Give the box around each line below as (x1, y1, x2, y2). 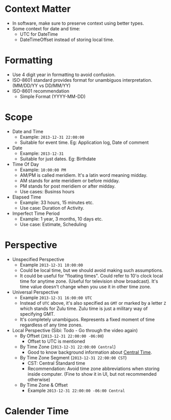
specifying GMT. (19, 311, 55, 317)
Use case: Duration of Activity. (19, 205, 84, 211)
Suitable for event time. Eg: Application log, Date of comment (19, 139, 149, 145)
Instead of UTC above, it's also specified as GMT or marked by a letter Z (19, 300, 166, 306)
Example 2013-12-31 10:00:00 (19, 262, 83, 268)
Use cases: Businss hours (19, 188, 75, 194)
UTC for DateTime (19, 31, 58, 37)
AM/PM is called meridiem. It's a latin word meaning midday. (19, 172, 148, 178)
